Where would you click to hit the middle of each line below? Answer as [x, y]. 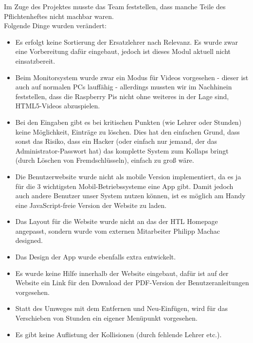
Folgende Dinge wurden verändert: [55, 26]
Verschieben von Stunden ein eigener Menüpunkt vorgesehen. [106, 318]
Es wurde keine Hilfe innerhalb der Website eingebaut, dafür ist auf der [122, 273]
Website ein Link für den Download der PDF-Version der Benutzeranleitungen [132, 283]
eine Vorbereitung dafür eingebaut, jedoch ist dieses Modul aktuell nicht [123, 51]
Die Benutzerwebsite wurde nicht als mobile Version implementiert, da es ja [128, 176]
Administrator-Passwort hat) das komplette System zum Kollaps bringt [122, 150]
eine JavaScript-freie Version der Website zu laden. [91, 205]
